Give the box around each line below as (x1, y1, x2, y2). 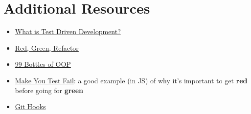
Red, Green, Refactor (15, 42, 79, 53)
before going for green (15, 85, 84, 95)
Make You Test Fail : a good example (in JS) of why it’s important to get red (15, 75, 248, 85)
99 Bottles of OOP (15, 59, 71, 69)
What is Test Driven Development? (15, 26, 121, 37)
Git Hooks (15, 101, 46, 112)
